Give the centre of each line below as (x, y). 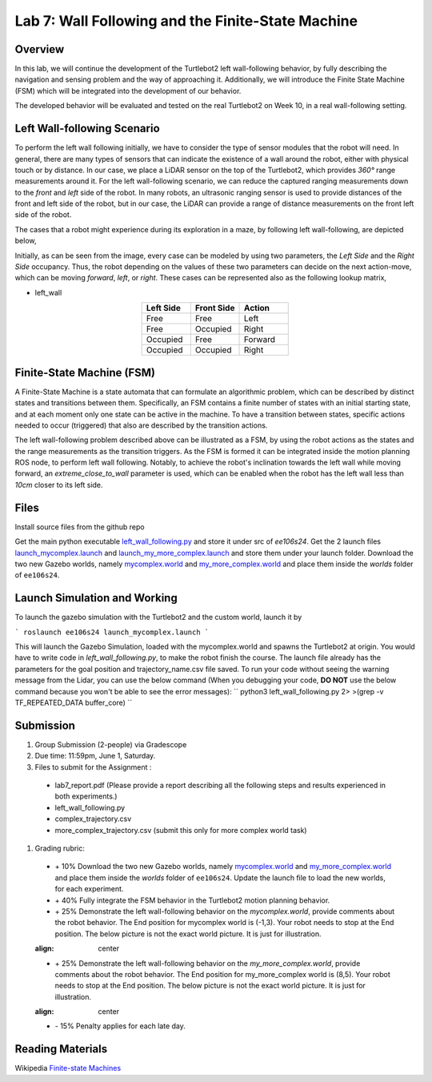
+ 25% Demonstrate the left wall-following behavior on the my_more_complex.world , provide (208, 963)
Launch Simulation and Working (96, 598)
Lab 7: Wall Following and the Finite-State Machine (186, 21)
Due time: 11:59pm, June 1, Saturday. (95, 756)
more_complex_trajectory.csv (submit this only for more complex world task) (181, 830)
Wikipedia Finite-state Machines (68, 1068)
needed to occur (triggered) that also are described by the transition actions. (141, 425)
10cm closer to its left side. (59, 485)
